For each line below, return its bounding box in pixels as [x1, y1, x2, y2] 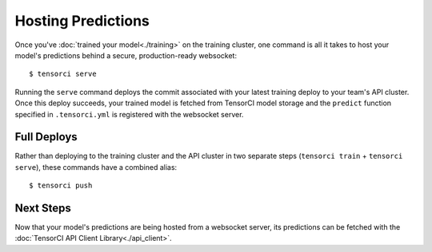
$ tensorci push [29, 181, 93, 191]
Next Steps [14, 202, 71, 215]
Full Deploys [14, 130, 78, 144]
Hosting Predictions [14, 12, 150, 30]
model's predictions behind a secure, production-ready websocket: [14, 50, 238, 60]
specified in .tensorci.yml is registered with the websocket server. [14, 109, 244, 119]
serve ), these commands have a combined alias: [14, 162, 178, 171]
